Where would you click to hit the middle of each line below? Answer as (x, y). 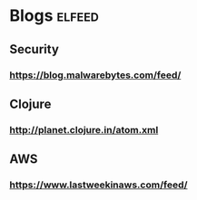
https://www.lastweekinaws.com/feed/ (98, 185)
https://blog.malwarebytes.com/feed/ (95, 75)
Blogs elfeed (54, 16)
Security (34, 49)
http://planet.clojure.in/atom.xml (84, 129)
